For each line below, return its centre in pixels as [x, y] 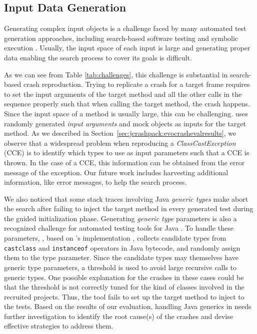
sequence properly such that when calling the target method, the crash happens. [127, 104]
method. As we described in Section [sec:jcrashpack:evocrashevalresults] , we [120, 133]
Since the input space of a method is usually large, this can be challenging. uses [126, 113]
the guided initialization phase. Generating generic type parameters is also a [120, 218]
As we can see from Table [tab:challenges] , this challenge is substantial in [116, 74]
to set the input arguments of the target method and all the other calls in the [123, 94]
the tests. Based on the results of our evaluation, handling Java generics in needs [128, 306]
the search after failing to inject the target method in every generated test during [129, 208]
